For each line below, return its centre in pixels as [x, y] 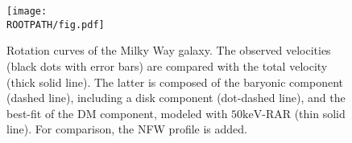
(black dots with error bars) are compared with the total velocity [167, 65]
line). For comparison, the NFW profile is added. [127, 129]
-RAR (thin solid [304, 113]
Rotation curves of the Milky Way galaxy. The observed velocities [169, 50]
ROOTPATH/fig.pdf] [56, 25]
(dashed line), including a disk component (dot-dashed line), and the [176, 98]
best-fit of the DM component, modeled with [117, 113]
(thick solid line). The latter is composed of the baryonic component [175, 82]
